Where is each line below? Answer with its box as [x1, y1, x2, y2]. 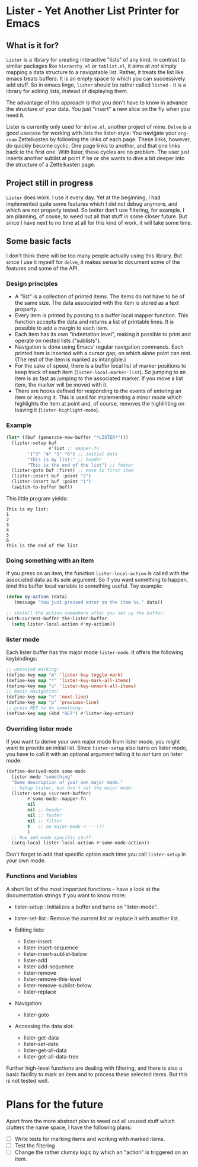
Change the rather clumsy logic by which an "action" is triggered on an [14, 1149, 189, 1156]
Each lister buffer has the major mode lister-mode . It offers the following [6, 648, 184, 656]
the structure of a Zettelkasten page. [6, 161, 96, 168]
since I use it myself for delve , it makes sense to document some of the [6, 258, 180, 265]
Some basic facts [6, 236, 72, 247]
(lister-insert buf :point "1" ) [11, 479, 92, 484]
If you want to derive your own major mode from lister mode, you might [6, 738, 180, 745]
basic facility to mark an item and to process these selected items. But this [6, 1070, 188, 1077]
